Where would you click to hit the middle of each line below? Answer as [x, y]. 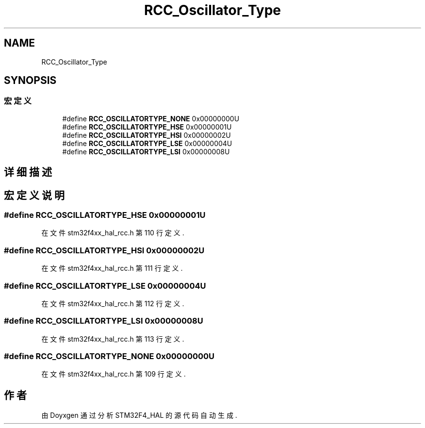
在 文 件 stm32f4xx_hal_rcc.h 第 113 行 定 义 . [113, 339]
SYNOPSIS [30, 81]
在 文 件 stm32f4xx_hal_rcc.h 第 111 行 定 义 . [112, 268]
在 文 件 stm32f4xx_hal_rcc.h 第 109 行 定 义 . [114, 374]
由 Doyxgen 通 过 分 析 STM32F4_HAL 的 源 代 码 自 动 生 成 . [139, 415]
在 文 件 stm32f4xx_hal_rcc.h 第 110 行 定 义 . [113, 233]
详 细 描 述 [28, 172]
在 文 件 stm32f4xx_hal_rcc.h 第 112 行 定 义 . [113, 303]
